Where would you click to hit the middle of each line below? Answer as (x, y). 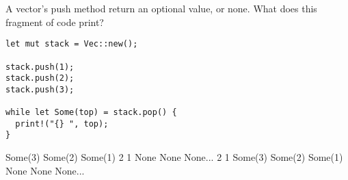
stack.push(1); (40, 67)
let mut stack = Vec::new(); (72, 44)
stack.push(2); (40, 78)
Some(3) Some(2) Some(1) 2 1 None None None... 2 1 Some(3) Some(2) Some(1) (174, 157)
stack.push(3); (40, 89)
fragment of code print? (55, 22)
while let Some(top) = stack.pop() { (91, 113)
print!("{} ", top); (62, 124)
